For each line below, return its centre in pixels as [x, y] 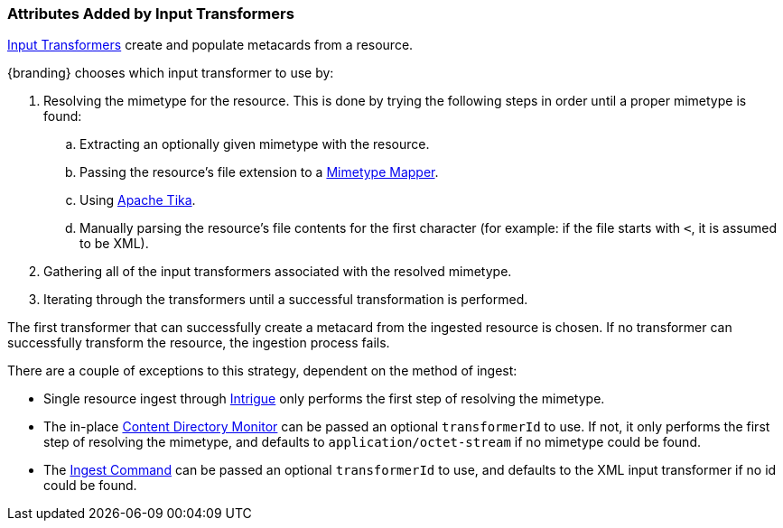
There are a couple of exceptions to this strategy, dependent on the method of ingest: [262, 371]
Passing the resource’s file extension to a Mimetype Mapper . [259, 172]
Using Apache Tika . [138, 200]
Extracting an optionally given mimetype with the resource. [255, 144]
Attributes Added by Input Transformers [151, 14]
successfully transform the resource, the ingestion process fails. [199, 343]
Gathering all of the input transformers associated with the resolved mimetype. [278, 272]
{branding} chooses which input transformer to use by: [171, 73]
